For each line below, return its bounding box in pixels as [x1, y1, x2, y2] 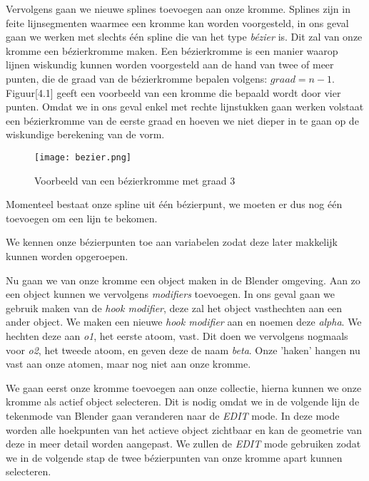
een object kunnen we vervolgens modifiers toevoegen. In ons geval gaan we [6, 286, 335, 301]
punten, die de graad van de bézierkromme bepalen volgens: [6, 71, 268, 86]
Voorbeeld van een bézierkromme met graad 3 [34, 172, 236, 187]
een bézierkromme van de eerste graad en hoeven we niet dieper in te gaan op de [6, 113, 359, 128]
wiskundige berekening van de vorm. [6, 127, 165, 142]
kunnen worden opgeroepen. [6, 248, 128, 263]
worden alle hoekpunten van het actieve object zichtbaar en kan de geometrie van [6, 422, 363, 437]
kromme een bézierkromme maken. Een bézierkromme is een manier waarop [6, 43, 338, 58]
